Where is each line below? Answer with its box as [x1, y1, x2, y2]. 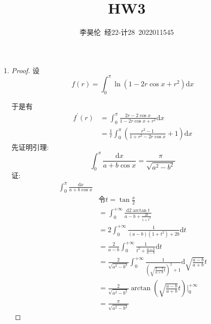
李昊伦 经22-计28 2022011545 [79, 27, 174, 37]
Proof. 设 [11, 65, 40, 75]
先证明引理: [11, 141, 49, 152]
